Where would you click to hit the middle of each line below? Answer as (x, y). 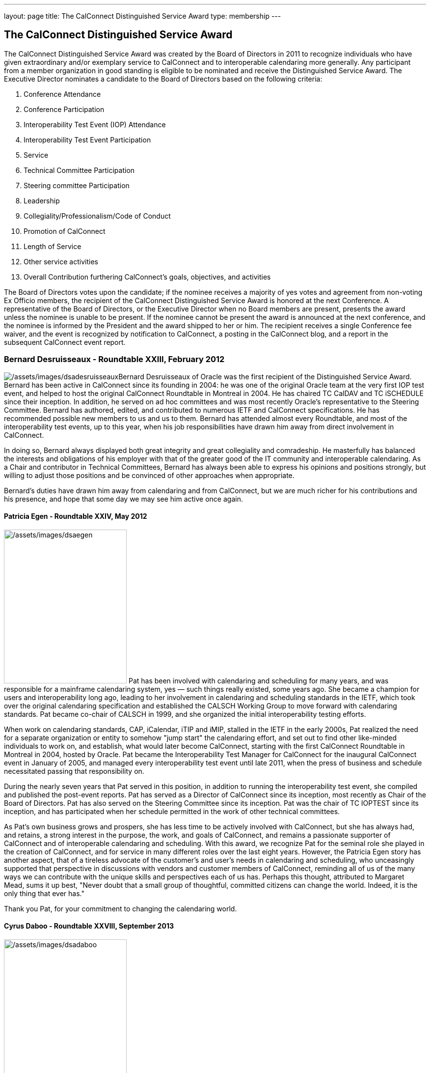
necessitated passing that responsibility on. (74, 771)
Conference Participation (64, 109)
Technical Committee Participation (79, 170)
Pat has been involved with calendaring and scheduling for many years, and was (258, 680)
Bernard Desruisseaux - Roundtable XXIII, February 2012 (114, 359)
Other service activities (61, 261)
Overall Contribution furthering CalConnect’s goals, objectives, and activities (147, 277)
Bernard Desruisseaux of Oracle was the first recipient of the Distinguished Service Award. (265, 376)
